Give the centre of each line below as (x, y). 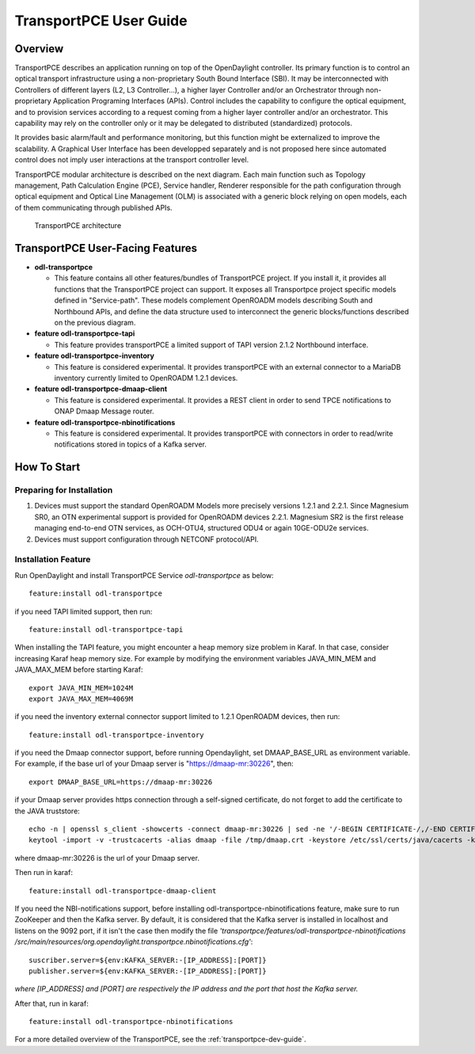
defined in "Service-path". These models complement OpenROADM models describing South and (213, 300)
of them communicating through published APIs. (94, 207)
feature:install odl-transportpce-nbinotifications (131, 1022)
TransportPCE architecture (78, 226)
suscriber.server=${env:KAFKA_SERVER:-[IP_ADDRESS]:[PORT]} (148, 960)
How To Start (47, 467)
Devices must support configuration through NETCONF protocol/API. (146, 539)
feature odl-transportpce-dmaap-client (101, 389)
